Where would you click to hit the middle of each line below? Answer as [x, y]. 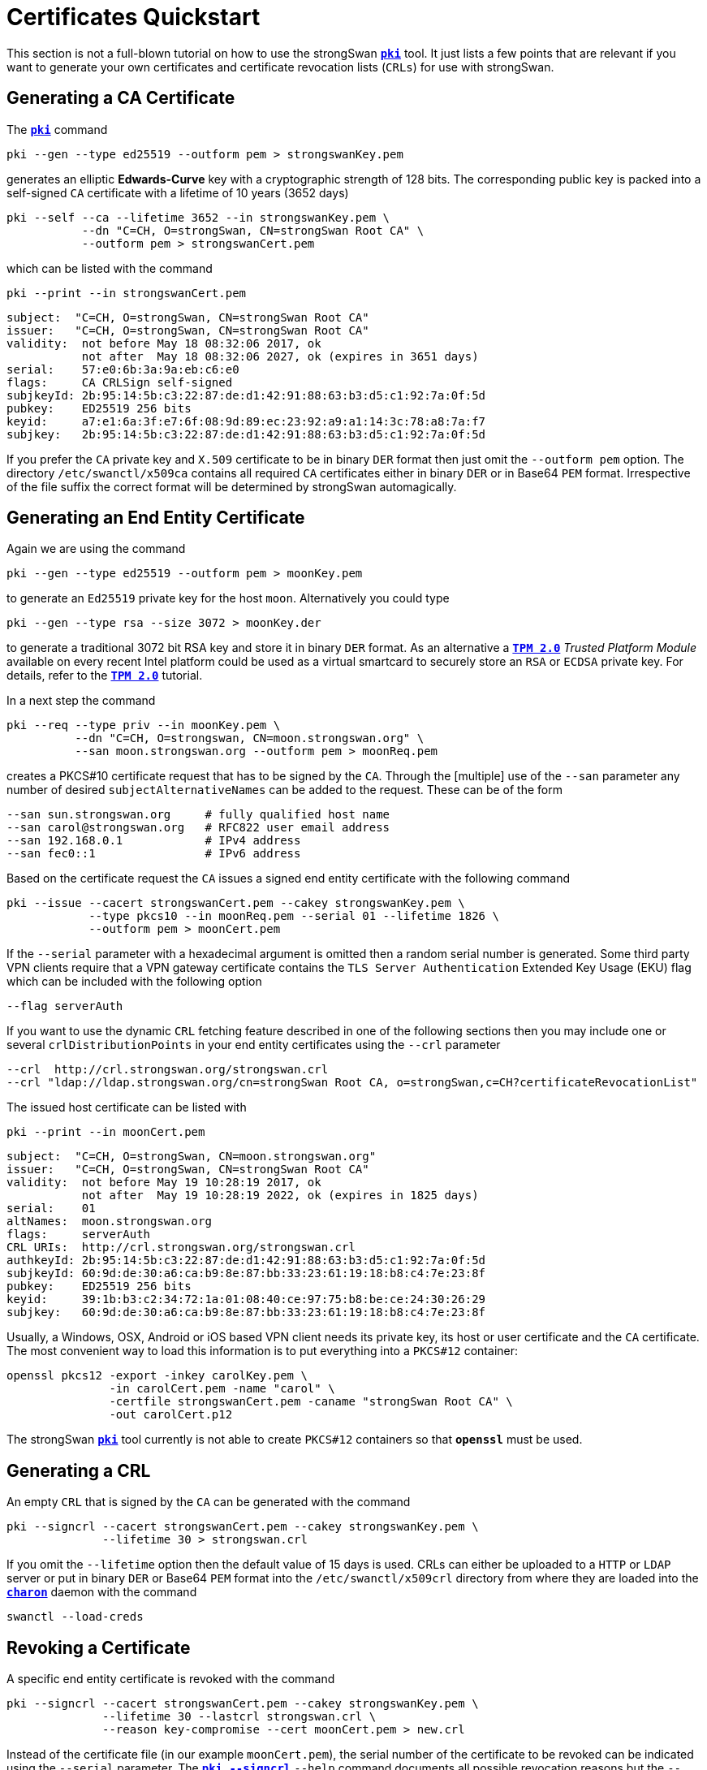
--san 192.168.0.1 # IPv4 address [154, 841]
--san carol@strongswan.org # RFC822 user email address [198, 828]
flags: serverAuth [79, 1235]
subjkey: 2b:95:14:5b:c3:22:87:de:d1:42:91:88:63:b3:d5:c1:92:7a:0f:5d [246, 434]
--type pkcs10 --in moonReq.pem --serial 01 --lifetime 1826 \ [294, 916]
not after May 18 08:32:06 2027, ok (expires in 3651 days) [280, 356]
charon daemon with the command [102, 1592]
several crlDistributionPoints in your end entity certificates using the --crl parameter [254, 1045]
